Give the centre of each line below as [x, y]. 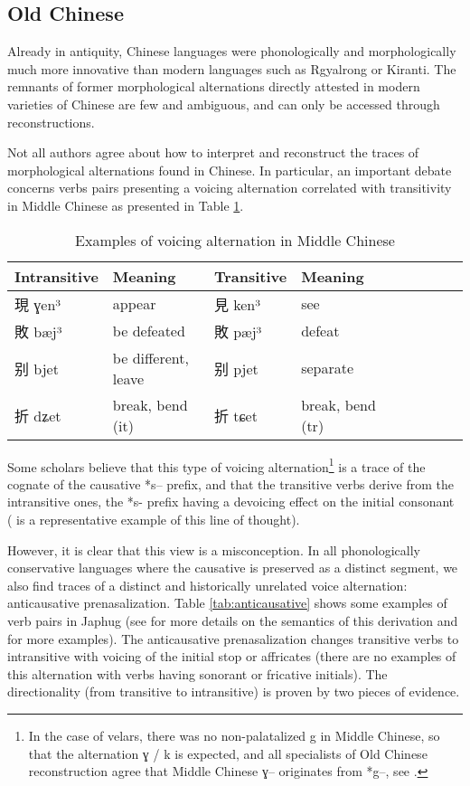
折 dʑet [38, 415]
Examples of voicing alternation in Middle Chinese [235, 240]
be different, [150, 357]
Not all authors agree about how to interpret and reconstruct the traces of [213, 152]
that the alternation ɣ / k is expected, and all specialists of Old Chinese [228, 753]
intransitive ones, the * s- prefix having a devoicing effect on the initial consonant [231, 502]
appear [134, 304]
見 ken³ [237, 304]
